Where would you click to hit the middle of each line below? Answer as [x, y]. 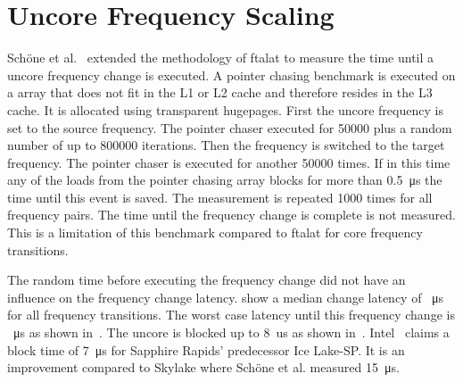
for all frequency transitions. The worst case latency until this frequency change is [231, 315]
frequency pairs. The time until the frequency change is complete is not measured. [231, 215]
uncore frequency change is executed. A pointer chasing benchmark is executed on [231, 75]
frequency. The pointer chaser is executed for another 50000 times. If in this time [229, 162]
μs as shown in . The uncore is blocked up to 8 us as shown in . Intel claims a [231, 332]
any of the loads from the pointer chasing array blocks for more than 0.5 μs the [225, 180]
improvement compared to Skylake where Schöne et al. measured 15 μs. [203, 367]
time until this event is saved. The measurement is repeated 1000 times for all [220, 197]
